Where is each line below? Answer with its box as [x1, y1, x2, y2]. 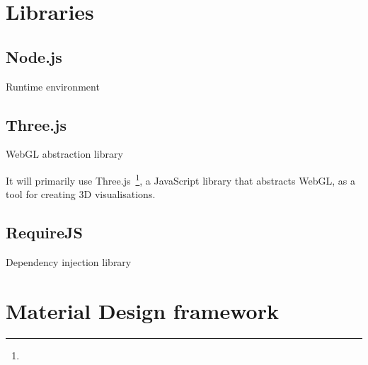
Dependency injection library [6, 255, 132, 270]
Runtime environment [6, 79, 100, 93]
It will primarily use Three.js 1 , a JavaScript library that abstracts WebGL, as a [6, 170, 355, 187]
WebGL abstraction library [6, 146, 123, 161]
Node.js [6, 45, 62, 67]
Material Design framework [6, 296, 279, 325]
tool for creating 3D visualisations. [6, 187, 156, 202]
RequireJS [6, 221, 83, 243]
